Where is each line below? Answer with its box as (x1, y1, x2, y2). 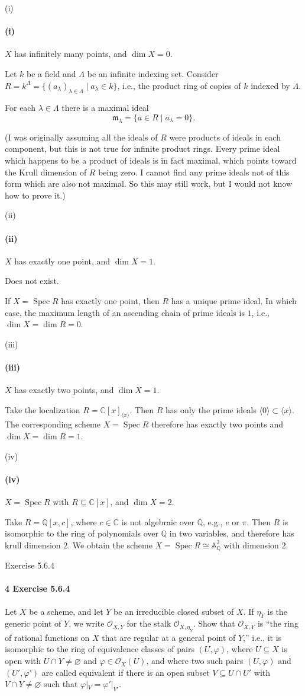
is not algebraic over (121, 515, 195, 528)
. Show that (193, 617, 235, 630)
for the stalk (126, 617, 171, 630)
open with (5, 655, 41, 667)
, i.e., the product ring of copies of (117, 79, 241, 91)
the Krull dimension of (5, 165, 87, 178)
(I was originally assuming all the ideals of (5, 130, 158, 143)
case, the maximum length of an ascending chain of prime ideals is (5, 306, 245, 318)
